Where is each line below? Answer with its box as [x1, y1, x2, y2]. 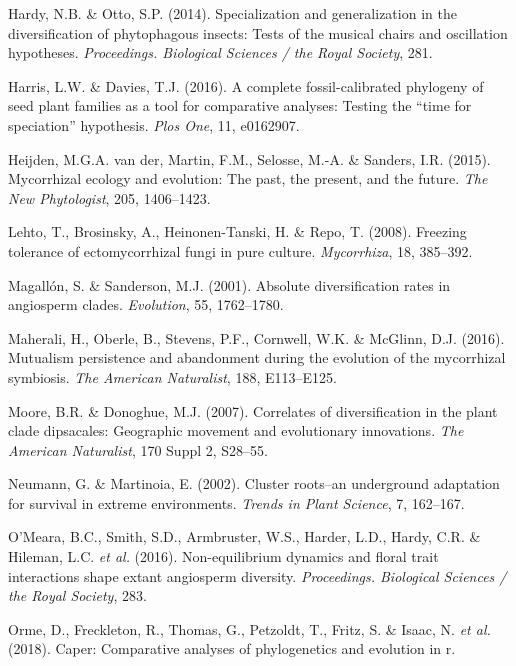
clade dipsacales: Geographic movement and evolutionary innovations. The [8, 420, 464, 441]
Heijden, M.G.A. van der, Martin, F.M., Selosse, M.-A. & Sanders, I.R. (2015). [8, 148, 491, 169]
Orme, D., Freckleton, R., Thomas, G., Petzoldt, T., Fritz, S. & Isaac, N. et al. [8, 618, 491, 639]
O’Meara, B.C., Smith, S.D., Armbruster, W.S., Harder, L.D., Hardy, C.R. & [8, 526, 481, 547]
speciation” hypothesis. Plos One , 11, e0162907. [8, 114, 300, 135]
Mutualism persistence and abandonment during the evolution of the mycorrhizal [8, 347, 506, 368]
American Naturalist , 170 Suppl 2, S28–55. [8, 439, 269, 460]
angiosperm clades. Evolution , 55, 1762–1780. [8, 294, 284, 315]
